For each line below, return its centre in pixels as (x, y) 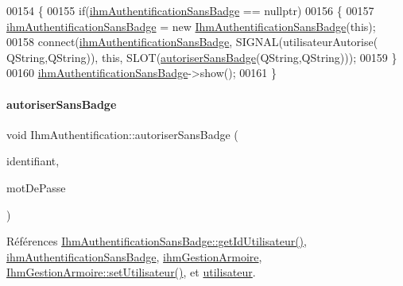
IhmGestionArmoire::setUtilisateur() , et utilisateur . (131, 272)
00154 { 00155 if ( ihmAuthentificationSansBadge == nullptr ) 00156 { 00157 (190, 10)
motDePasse (36, 187)
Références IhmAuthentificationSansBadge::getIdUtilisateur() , (157, 241)
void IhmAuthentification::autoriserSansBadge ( (122, 134)
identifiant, (33, 161)
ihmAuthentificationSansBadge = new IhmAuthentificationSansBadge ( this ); (191, 26)
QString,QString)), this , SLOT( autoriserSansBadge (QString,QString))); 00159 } (202, 57)
